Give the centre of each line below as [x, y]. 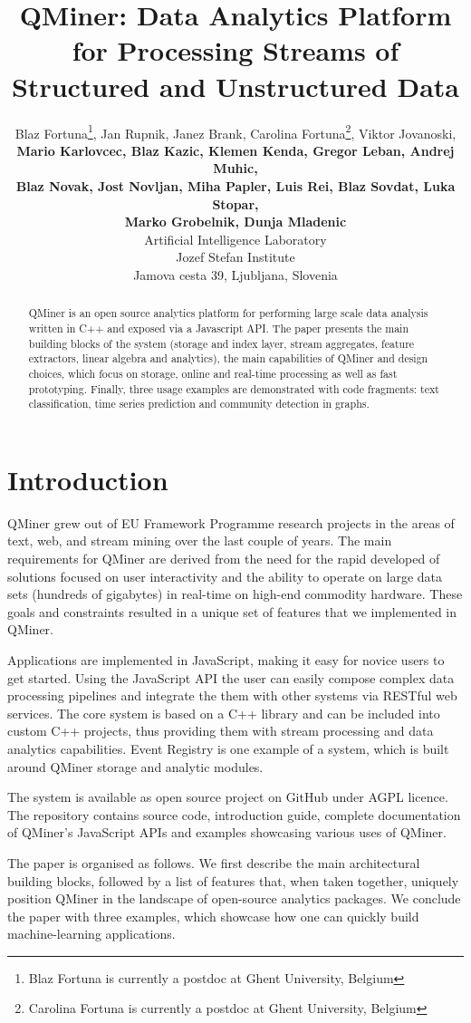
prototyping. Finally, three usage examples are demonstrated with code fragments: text [234, 388]
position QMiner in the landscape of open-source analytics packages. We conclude [234, 898]
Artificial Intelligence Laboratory [235, 239]
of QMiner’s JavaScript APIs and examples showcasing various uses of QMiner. [227, 832]
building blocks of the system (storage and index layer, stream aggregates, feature [221, 343]
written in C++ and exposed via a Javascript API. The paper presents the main [219, 328]
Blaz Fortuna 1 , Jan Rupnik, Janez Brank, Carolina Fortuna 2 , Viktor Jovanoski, [235, 131]
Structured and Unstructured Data [235, 86]
